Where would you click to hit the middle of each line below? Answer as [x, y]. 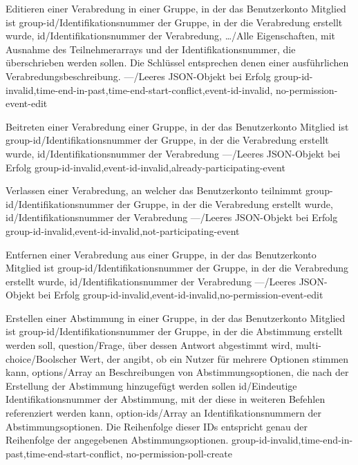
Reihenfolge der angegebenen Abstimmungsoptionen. [117, 440]
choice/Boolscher [41, 358]
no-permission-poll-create [179, 453]
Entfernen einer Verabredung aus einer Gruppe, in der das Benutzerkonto [161, 254]
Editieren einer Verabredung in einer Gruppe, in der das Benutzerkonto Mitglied [176, 8]
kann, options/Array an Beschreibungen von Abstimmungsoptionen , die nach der [177, 372]
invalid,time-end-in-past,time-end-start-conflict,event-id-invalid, [139, 89]
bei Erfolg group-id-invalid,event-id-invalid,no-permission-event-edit [181, 295]
